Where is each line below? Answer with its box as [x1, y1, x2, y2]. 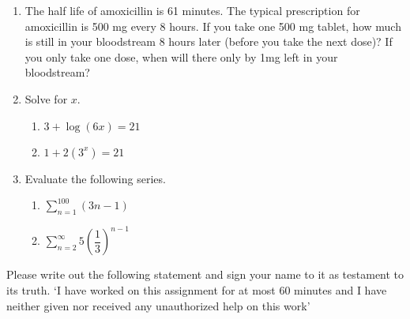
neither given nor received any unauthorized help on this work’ [6, 297, 310, 313]
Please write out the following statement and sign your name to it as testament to [6, 266, 404, 283]
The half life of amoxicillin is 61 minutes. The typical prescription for [24, 2, 360, 18]
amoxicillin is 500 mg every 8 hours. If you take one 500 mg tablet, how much [24, 17, 401, 34]
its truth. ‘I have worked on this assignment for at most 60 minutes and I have [6, 282, 387, 298]
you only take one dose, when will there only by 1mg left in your [24, 48, 338, 65]
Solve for [24, 90, 68, 107]
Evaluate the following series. [24, 170, 166, 186]
